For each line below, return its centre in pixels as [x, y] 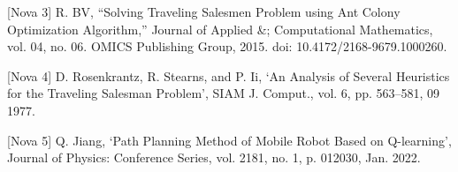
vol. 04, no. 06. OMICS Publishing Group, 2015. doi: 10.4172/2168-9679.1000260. [227, 46]
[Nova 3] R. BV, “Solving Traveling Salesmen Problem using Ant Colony [204, 11]
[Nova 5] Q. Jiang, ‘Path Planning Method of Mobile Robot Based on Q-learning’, [229, 140]
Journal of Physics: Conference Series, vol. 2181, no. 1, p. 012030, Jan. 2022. [214, 157]
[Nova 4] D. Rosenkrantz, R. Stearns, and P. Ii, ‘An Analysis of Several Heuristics [229, 75]
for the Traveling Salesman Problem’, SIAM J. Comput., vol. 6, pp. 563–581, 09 [224, 93]
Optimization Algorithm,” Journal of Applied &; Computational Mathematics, [220, 29]
